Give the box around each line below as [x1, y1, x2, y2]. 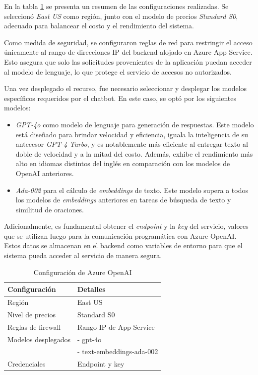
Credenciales [7, 359, 46, 369]
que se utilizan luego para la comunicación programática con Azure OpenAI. [4, 230, 237, 241]
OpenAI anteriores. [15, 168, 74, 178]
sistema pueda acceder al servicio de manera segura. [4, 250, 162, 261]
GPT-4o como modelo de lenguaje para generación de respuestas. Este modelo [15, 119, 254, 129]
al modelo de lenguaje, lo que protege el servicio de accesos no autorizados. [4, 66, 232, 77]
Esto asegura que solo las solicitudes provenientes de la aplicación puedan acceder [4, 56, 252, 67]
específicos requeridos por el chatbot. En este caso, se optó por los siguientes [4, 93, 237, 103]
